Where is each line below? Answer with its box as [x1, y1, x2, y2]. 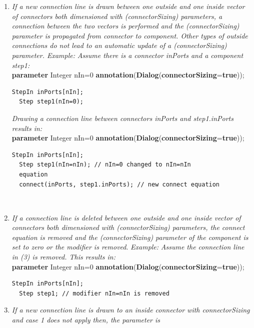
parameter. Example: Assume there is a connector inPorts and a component [11, 49, 243, 60]
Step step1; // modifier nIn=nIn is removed [19, 289, 169, 297]
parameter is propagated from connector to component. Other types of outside [11, 30, 248, 40]
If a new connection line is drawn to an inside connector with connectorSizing [11, 304, 250, 315]
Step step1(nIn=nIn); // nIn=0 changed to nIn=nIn [19, 161, 191, 168]
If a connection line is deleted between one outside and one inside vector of [11, 212, 241, 222]
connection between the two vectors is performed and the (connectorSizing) [11, 20, 239, 31]
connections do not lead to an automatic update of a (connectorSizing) [11, 40, 227, 50]
